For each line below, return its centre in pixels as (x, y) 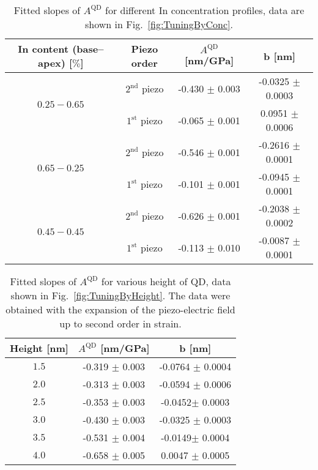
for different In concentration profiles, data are (205, 10)
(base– (88, 49)
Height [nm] (39, 348)
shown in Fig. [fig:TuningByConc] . (159, 24)
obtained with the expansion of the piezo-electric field (120, 309)
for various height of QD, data (166, 281)
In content (43, 49)
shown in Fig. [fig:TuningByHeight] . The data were (120, 295)
